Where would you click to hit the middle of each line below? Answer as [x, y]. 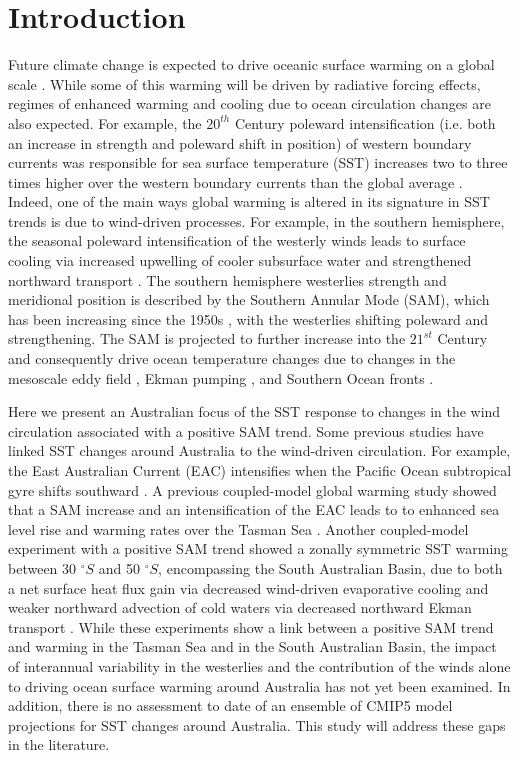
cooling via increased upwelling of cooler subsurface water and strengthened [240, 260]
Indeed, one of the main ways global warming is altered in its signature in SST [249, 201]
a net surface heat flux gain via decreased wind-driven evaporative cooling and [248, 587]
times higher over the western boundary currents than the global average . [235, 181]
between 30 [42, 567]
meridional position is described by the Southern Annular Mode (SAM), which [249, 299]
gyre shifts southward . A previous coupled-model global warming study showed [252, 489]
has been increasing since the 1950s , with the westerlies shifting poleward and [248, 318]
